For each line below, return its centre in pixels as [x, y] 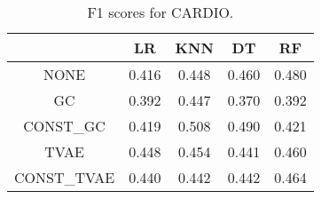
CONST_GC [64, 126]
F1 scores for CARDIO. [160, 12]
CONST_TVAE [65, 177]
